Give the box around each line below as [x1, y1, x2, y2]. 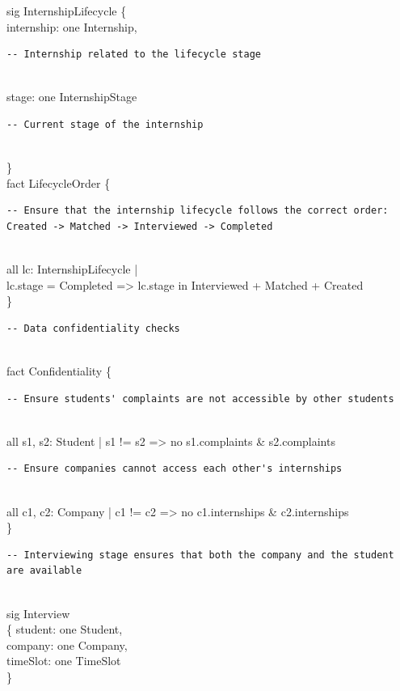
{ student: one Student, [6, 621, 123, 638]
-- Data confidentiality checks [6, 322, 180, 334]
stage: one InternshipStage [6, 88, 137, 105]
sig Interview [6, 604, 70, 621]
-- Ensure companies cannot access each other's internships [6, 463, 343, 475]
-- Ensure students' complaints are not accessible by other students [6, 392, 394, 405]
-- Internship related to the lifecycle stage [6, 49, 261, 61]
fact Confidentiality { [6, 362, 112, 379]
